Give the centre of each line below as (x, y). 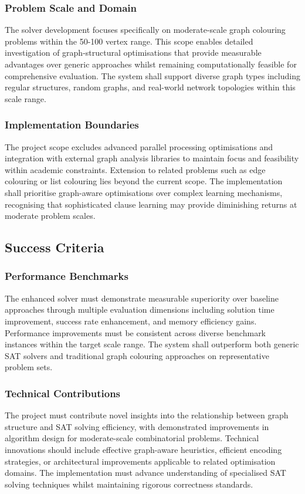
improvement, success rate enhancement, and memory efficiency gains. (131, 321)
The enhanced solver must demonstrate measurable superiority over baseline (142, 298)
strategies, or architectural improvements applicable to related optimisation (140, 461)
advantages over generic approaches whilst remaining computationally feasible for (151, 64)
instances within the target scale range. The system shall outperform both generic (152, 344)
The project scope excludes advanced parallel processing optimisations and (139, 146)
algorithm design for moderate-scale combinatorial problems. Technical (132, 438)
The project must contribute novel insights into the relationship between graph (147, 415)
